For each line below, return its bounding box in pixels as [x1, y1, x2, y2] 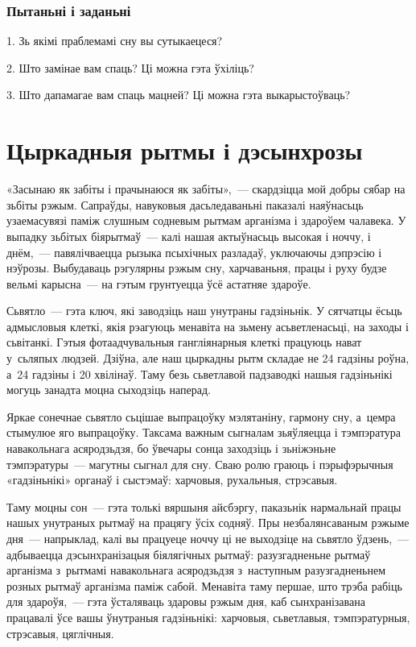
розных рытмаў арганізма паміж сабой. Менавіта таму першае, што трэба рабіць [6, 577, 402, 594]
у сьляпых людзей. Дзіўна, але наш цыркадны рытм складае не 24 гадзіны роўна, [6, 350, 410, 367]
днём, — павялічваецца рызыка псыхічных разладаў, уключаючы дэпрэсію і [6, 243, 382, 260]
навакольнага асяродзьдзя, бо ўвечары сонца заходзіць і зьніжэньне [6, 440, 336, 457]
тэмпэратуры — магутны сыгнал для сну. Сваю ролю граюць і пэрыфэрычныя [6, 455, 393, 472]
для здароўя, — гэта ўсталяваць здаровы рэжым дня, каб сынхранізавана [6, 593, 365, 610]
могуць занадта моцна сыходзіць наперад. [6, 381, 211, 398]
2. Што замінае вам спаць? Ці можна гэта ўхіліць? [6, 59, 254, 76]
